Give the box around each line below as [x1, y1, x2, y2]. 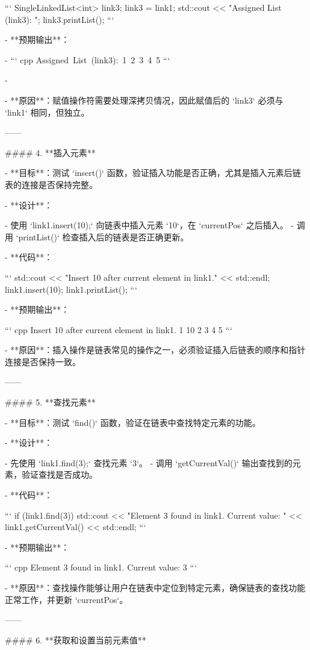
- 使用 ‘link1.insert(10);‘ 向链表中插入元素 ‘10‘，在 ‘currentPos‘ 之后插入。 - [5, 219, 294, 231]
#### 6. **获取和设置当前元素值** [5, 633, 146, 646]
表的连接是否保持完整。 [5, 178, 98, 190]
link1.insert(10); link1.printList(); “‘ [5, 283, 137, 295]
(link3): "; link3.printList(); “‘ [5, 13, 114, 25]
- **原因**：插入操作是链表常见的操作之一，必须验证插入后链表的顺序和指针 [5, 343, 306, 356]
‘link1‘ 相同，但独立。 [5, 105, 90, 118]
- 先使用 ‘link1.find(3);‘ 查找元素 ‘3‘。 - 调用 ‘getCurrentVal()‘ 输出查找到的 [5, 456, 293, 469]
